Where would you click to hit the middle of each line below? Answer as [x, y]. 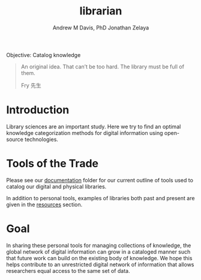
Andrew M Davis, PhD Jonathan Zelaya [101, 28]
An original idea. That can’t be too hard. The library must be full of [103, 67]
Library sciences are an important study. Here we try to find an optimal [94, 127]
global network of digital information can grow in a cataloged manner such [98, 252]
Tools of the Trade [52, 164]
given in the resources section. [44, 204]
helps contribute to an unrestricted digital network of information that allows [100, 264]
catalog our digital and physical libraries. [56, 186]
